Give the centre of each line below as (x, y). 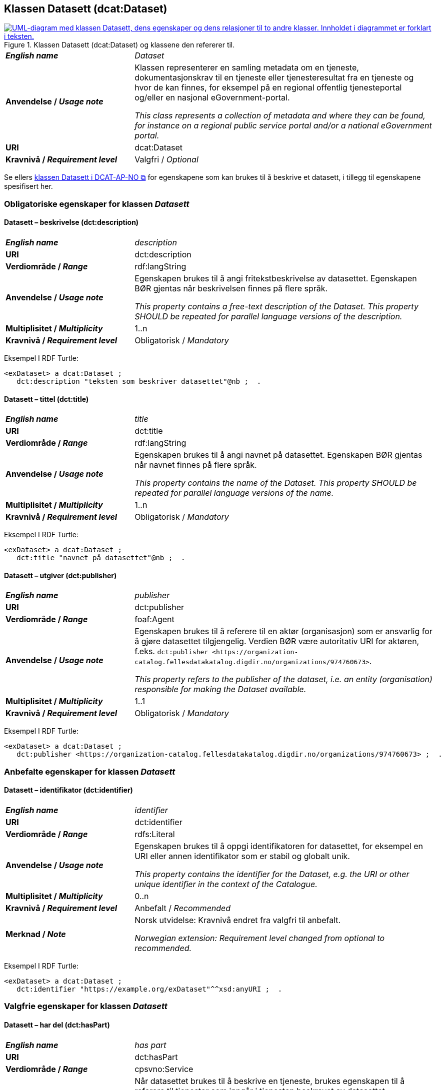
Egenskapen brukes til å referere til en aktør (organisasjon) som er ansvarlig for (283, 631)
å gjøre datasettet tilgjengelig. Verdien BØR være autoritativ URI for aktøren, (277, 641)
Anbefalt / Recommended (183, 908)
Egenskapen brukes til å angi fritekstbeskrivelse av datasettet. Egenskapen (276, 279)
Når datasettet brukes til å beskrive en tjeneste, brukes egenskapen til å (270, 1081)
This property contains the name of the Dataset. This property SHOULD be (276, 483)
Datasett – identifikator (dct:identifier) (68, 790)
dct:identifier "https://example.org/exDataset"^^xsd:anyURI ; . (149, 989)
